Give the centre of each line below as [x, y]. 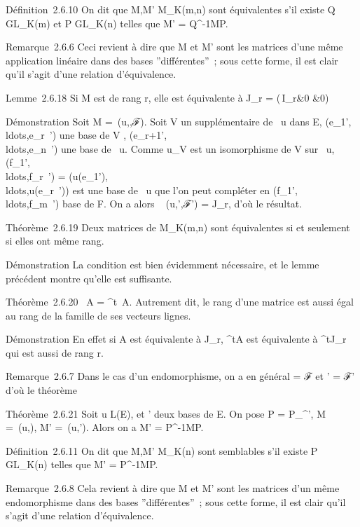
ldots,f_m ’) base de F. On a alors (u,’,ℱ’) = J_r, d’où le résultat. [154, 204]
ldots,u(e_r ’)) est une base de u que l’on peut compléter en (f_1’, [152, 190]
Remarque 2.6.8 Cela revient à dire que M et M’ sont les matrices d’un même [173, 488]
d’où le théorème [41, 390]
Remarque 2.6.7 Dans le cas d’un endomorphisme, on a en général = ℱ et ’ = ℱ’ [180, 376]
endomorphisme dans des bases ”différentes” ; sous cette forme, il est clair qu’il [176, 501]
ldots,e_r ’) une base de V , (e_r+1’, [86, 135]
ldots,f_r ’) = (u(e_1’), [57, 176]
